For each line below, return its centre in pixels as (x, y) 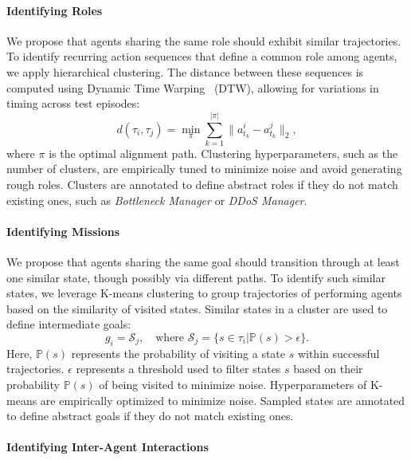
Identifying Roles (55, 10)
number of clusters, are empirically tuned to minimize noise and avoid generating (204, 169)
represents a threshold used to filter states (178, 369)
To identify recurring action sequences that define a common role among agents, (202, 56)
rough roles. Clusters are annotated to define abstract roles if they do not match (202, 185)
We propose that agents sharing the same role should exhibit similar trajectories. (204, 40)
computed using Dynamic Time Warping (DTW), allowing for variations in (193, 87)
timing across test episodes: (73, 103)
